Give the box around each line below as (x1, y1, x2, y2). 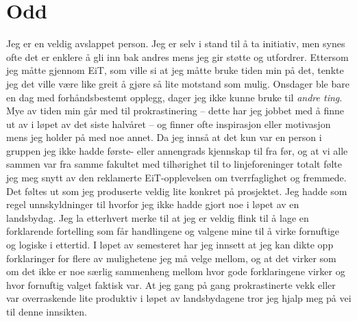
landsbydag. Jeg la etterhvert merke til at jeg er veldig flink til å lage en (6, 210, 309, 224)
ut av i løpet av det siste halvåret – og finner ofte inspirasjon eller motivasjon (6, 116, 331, 131)
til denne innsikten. (6, 305, 87, 318)
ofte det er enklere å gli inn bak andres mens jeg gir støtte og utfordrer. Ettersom (6, 49, 349, 64)
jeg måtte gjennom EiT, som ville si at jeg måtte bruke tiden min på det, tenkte (6, 63, 344, 77)
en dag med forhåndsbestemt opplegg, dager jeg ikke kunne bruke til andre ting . (6, 90, 343, 104)
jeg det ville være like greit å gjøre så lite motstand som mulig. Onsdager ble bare (6, 76, 349, 90)
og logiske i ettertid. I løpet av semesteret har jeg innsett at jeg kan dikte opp (6, 237, 334, 252)
